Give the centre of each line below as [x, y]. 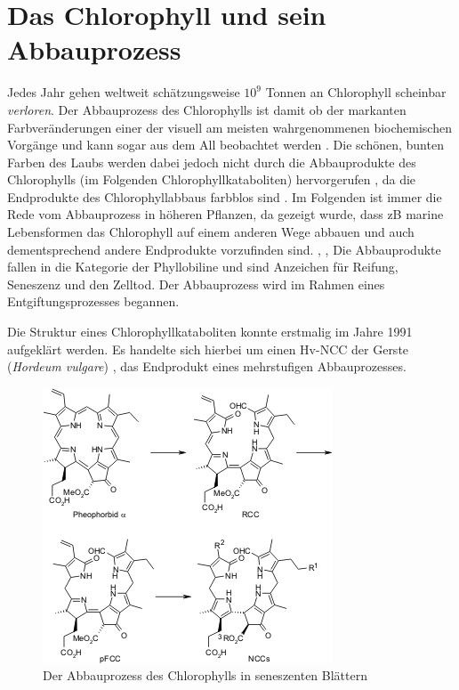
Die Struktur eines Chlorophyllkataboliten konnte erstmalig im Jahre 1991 [210, 332]
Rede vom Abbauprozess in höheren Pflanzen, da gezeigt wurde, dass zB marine [225, 214]
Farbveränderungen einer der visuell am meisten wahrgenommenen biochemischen [229, 127]
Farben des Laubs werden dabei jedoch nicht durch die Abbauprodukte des [212, 162]
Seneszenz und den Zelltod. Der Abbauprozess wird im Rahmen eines [196, 284]
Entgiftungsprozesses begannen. [93, 301]
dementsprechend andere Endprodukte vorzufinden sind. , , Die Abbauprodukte [224, 249]
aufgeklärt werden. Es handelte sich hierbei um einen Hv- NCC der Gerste [208, 349]
